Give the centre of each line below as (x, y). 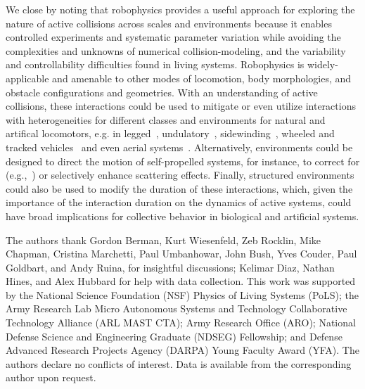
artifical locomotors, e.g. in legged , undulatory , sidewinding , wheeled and (170, 133)
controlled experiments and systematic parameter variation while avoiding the (173, 37)
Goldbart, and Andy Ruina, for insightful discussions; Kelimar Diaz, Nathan (170, 267)
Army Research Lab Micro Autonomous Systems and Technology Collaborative (177, 308)
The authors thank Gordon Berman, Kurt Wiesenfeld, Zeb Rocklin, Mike (164, 240)
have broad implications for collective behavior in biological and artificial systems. (182, 216)
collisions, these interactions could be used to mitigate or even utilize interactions (181, 106)
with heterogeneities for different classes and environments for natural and (166, 119)
